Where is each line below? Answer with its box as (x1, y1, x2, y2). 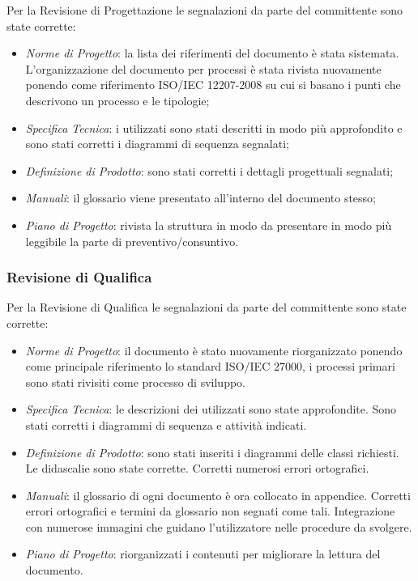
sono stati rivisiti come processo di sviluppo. (25, 373, 246, 390)
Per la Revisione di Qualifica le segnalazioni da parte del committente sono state (6, 299, 407, 316)
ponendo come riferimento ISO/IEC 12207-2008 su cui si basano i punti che (25, 76, 401, 93)
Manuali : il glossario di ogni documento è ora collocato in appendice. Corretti (25, 486, 411, 503)
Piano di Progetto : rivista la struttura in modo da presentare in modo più (25, 216, 392, 233)
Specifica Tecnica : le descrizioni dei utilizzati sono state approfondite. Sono (25, 401, 397, 418)
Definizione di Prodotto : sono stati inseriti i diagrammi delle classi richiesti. (25, 443, 399, 460)
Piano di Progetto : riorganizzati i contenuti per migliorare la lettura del (25, 545, 381, 562)
